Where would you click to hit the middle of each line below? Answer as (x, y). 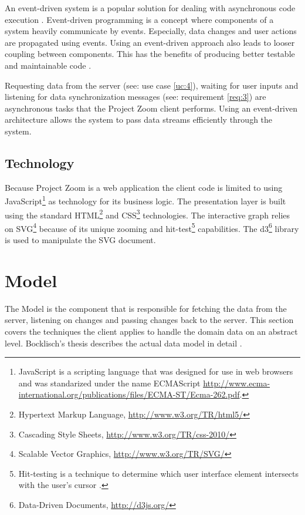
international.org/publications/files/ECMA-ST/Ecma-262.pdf (129, 394)
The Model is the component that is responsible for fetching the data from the (146, 308)
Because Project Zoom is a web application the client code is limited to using (144, 187)
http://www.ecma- (237, 383)
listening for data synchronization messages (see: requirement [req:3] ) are (135, 97)
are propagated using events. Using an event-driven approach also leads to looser (150, 42)
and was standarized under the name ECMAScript (109, 383)
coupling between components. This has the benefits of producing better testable (150, 54)
